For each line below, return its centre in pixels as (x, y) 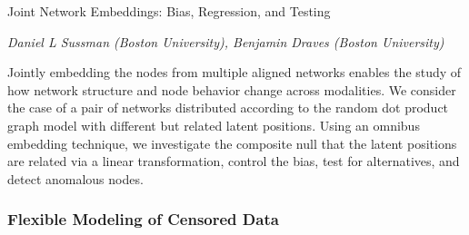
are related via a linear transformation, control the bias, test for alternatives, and (234, 161)
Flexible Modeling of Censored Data (143, 219)
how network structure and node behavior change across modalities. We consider (232, 89)
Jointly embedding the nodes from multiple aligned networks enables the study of (234, 72)
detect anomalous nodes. (75, 178)
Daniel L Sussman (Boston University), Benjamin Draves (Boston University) (226, 41)
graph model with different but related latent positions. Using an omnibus (214, 125)
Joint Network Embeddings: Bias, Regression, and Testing (169, 11)
